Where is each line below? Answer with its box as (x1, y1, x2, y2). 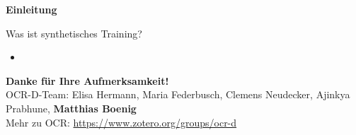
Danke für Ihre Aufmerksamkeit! (6, 73, 169, 88)
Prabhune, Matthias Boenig (6, 100, 137, 115)
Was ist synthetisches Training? (6, 25, 142, 40)
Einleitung (6, 2, 57, 16)
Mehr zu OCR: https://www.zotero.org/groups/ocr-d (6, 115, 237, 129)
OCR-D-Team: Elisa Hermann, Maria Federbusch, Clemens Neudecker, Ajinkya (6, 87, 350, 102)
